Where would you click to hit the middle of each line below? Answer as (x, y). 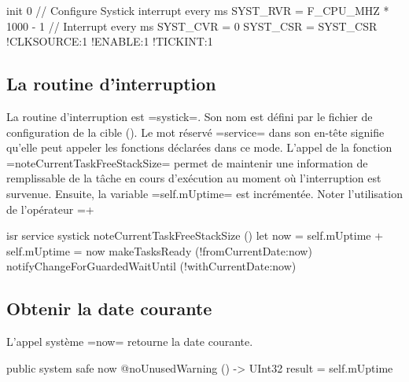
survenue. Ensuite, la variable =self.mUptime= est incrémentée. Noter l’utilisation (204, 193)
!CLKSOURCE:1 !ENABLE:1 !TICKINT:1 (110, 41)
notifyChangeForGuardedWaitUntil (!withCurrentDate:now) (151, 266)
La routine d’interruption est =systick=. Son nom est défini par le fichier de (190, 116)
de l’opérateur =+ (50, 209)
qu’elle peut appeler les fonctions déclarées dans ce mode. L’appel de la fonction (199, 147)
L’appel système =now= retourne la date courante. (130, 342)
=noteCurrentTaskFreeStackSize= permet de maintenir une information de (187, 162)
